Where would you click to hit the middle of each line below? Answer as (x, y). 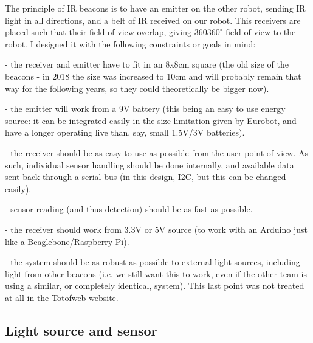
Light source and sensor (81, 330)
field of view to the (261, 32)
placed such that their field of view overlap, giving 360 (106, 32)
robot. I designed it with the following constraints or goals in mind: (130, 43)
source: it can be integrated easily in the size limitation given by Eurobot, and (151, 120)
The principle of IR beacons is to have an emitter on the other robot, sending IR (155, 8)
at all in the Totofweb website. (62, 297)
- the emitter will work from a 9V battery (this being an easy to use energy (145, 109)
